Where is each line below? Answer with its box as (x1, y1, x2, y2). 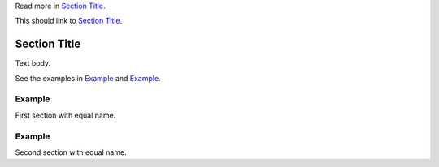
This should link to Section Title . (15, 16, 123, 26)
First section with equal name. (15, 110, 116, 120)
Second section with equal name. (15, 147, 127, 157)
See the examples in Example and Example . (15, 73, 162, 83)
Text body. (15, 58, 51, 68)
